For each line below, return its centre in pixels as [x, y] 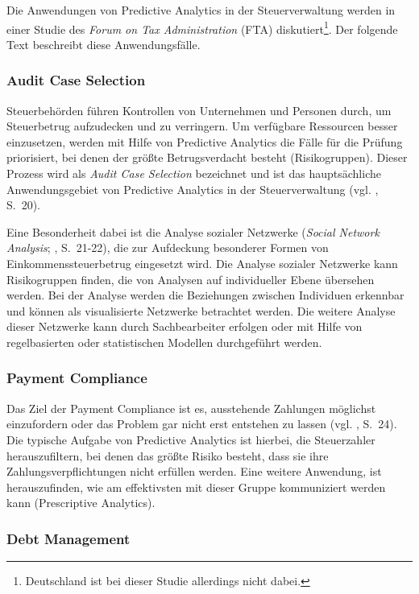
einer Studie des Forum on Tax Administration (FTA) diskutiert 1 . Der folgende [202, 27]
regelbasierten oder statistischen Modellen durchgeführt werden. [164, 342]
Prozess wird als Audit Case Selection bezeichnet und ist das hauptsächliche [194, 173]
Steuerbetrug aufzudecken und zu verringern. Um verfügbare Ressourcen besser [202, 126]
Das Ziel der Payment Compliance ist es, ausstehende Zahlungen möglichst [191, 408]
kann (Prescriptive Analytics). [81, 503]
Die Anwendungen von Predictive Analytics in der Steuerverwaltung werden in [201, 10]
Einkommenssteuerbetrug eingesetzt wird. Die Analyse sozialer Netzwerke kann [202, 263]
